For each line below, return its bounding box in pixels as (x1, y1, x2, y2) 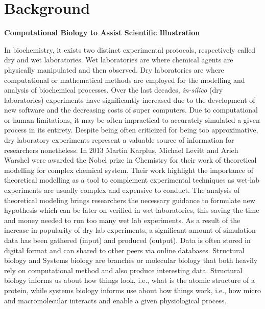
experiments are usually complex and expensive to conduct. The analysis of (4, 185, 240, 195)
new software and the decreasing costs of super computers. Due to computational (4, 104, 258, 115)
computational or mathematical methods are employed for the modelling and (4, 74, 245, 85)
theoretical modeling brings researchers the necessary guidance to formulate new (4, 194, 255, 205)
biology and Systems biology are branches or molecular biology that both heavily (4, 255, 258, 266)
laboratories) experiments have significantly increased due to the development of (4, 94, 255, 105)
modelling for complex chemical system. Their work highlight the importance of (4, 164, 253, 175)
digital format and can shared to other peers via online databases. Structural (4, 245, 245, 255)
